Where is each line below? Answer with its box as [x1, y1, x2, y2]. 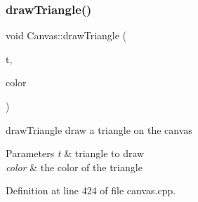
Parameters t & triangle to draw [6, 146, 145, 161]
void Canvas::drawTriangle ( [6, 28, 127, 43]
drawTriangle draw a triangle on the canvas [6, 122, 192, 137]
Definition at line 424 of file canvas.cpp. [6, 183, 176, 198]
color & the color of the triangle [6, 159, 143, 174]
